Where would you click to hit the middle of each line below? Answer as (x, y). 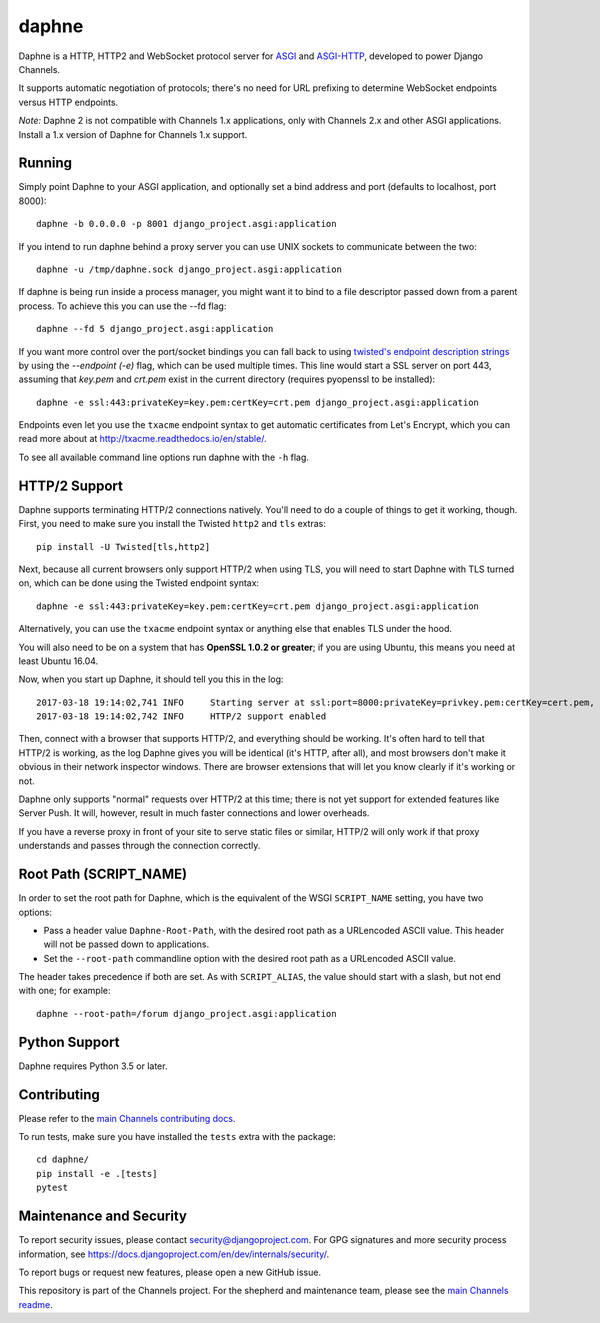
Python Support (69, 1041)
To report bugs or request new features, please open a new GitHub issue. (170, 1272)
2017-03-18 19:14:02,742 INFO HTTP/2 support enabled (181, 716)
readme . (36, 1304)
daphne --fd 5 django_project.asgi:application (155, 329)
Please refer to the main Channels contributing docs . (127, 1118)
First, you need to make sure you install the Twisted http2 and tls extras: (172, 524)
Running (45, 163)
